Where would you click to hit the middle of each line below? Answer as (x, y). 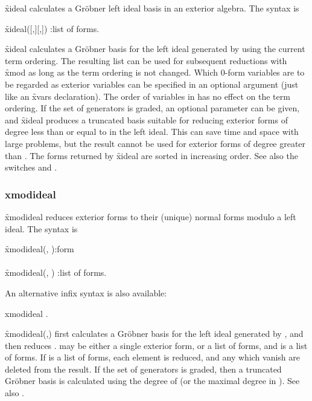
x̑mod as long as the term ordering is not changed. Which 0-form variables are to (155, 72)
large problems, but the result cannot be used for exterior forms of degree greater (155, 143)
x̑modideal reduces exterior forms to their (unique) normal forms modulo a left (151, 216)
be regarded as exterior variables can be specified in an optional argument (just (152, 84)
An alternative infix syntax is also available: (86, 292)
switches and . (31, 167)
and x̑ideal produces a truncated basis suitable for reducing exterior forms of (146, 119)
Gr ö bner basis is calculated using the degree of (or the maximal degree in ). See (152, 381)
